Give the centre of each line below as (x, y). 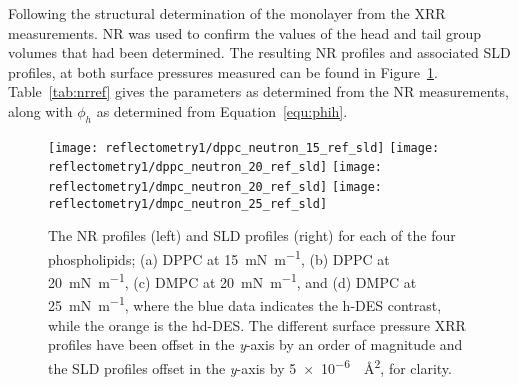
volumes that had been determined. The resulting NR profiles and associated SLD (259, 52)
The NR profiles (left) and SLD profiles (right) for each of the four (252, 235)
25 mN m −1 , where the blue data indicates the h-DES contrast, (245, 304)
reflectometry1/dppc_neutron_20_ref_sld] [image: (215, 167)
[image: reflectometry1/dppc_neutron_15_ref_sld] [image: (244, 147)
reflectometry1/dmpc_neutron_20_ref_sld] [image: (215, 187)
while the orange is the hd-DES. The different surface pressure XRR (257, 324)
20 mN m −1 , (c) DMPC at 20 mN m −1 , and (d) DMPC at (232, 280)
